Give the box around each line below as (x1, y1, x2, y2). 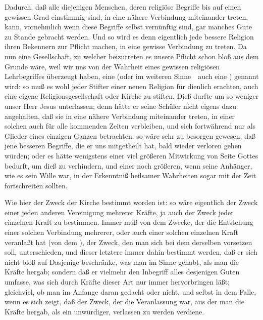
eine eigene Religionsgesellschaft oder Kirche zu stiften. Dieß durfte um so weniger (5, 91, 259, 101)
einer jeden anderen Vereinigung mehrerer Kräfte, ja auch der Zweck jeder (5, 207, 234, 217)
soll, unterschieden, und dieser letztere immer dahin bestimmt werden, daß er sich (5, 247, 257, 257)
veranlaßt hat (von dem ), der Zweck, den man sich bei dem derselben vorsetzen (5, 236, 252, 247)
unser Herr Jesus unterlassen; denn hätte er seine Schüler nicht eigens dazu (5, 100, 237, 111)
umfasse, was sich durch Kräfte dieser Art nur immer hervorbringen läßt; (5, 276, 230, 287)
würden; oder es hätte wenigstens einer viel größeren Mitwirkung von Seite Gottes (5, 150, 258, 161)
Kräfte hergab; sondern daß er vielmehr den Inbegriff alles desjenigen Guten (5, 266, 240, 277)
